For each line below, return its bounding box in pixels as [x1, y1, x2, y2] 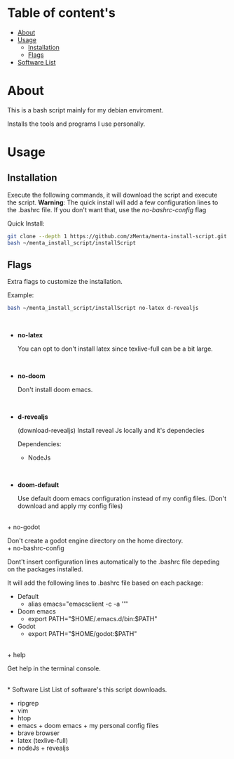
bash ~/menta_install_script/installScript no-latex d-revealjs [7, 304, 199, 312]
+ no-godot [7, 523, 41, 531]
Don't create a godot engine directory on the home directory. [7, 536, 184, 545]
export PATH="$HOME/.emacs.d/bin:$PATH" [27, 615, 158, 623]
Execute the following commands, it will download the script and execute [7, 190, 218, 199]
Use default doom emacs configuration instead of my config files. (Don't [17, 494, 227, 503]
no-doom [17, 372, 46, 380]
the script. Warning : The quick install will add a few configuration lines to [7, 198, 219, 207]
